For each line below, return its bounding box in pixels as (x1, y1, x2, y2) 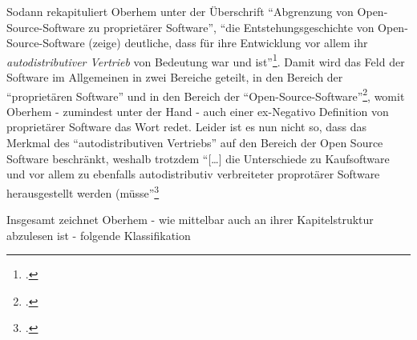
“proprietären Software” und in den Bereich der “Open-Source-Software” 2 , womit (6, 85, 405, 104)
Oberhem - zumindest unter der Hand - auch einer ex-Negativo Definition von (6, 102, 389, 119)
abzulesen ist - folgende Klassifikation (6, 226, 191, 243)
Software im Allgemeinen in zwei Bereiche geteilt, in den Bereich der (6, 69, 343, 86)
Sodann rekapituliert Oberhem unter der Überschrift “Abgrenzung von (6, 3, 354, 19)
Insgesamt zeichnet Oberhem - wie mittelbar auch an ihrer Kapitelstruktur (6, 211, 374, 228)
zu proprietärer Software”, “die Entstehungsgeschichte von (88, 18, 374, 35)
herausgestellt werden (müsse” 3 (6, 182, 160, 201)
